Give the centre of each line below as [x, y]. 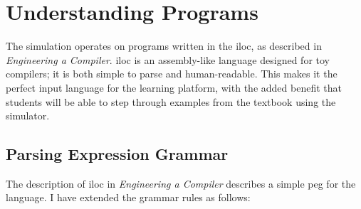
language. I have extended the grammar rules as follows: [128, 197]
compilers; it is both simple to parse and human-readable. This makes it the [172, 74]
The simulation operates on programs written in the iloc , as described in [164, 46]
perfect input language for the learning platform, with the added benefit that [174, 87]
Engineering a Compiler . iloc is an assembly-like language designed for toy [168, 59]
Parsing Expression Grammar [117, 154]
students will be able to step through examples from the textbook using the [171, 101]
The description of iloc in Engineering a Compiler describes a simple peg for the [181, 183]
